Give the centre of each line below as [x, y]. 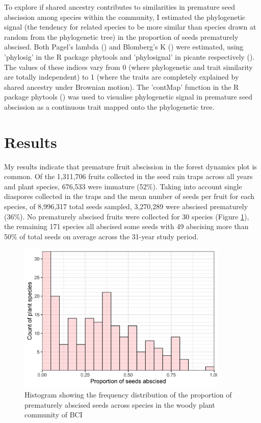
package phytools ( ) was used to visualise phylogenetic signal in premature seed [128, 97]
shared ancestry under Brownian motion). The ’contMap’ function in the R [122, 86]
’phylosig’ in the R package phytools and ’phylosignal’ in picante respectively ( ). [129, 56]
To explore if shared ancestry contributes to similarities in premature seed [120, 7]
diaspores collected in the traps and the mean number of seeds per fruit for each [129, 196]
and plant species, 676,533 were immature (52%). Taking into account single [123, 186]
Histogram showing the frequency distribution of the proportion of [128, 394]
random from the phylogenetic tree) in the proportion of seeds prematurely [121, 36]
